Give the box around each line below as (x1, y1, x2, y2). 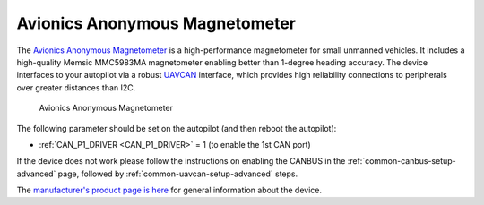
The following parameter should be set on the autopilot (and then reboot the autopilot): (16, 123, 337, 133)
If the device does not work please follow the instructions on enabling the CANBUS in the (16, 156, 346, 167)
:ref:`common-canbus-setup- (347, 156, 456, 167)
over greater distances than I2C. (16, 81, 136, 93)
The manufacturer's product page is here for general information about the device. (16, 184, 323, 196)
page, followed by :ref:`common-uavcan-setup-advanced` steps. (57, 168, 298, 179)
